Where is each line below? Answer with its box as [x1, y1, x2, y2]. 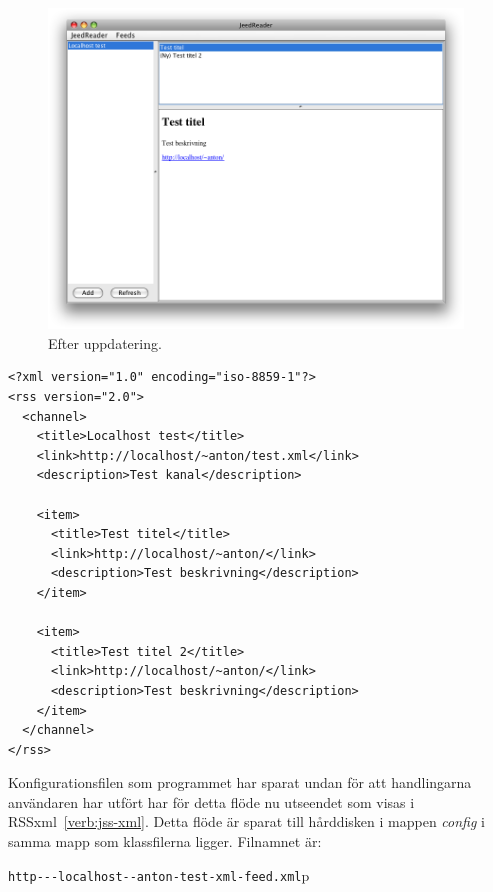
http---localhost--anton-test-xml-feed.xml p [8, 864, 310, 885]
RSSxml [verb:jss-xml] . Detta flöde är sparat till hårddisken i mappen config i [8, 811, 485, 832]
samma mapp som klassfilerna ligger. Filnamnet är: [8, 831, 322, 852]
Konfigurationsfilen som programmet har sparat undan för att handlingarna [8, 772, 472, 793]
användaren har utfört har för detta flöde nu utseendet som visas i [8, 791, 415, 812]
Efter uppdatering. [48, 332, 162, 353]
